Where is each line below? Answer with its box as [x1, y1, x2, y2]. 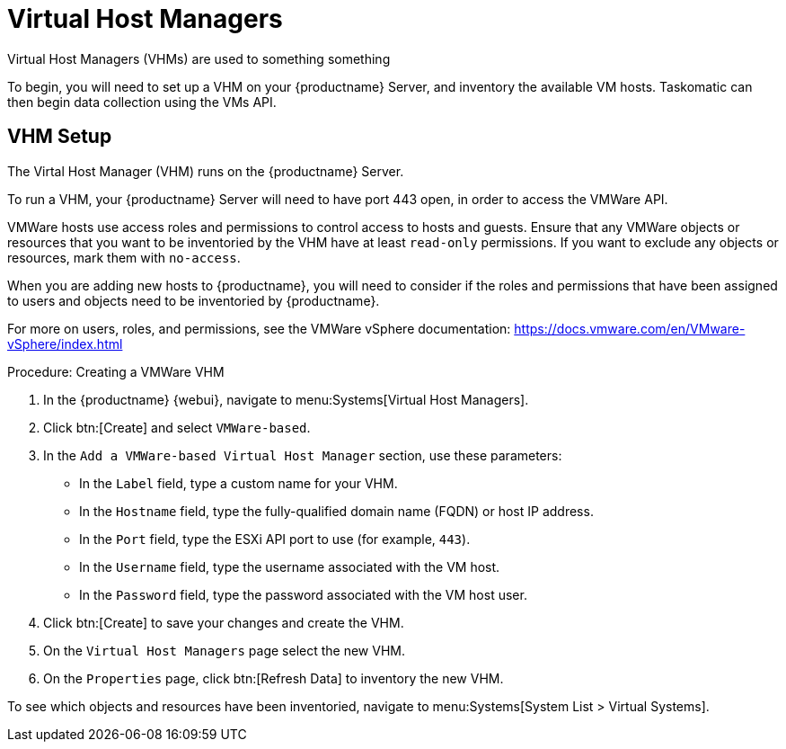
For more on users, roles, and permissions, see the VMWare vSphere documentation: [7, 320, 511, 336]
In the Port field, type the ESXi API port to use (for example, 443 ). [79, 531, 471, 547]
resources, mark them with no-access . [7, 249, 241, 265]
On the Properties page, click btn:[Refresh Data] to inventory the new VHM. [43, 670, 504, 686]
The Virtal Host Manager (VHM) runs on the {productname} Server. [7, 163, 404, 179]
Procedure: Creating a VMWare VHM [7, 363, 225, 379]
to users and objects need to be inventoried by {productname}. [7, 292, 380, 308]
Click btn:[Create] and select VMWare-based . [43, 419, 311, 435]
